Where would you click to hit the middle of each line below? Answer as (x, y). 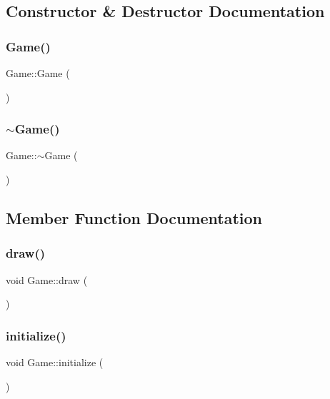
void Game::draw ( (47, 279)
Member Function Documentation (134, 217)
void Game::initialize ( (55, 362)
